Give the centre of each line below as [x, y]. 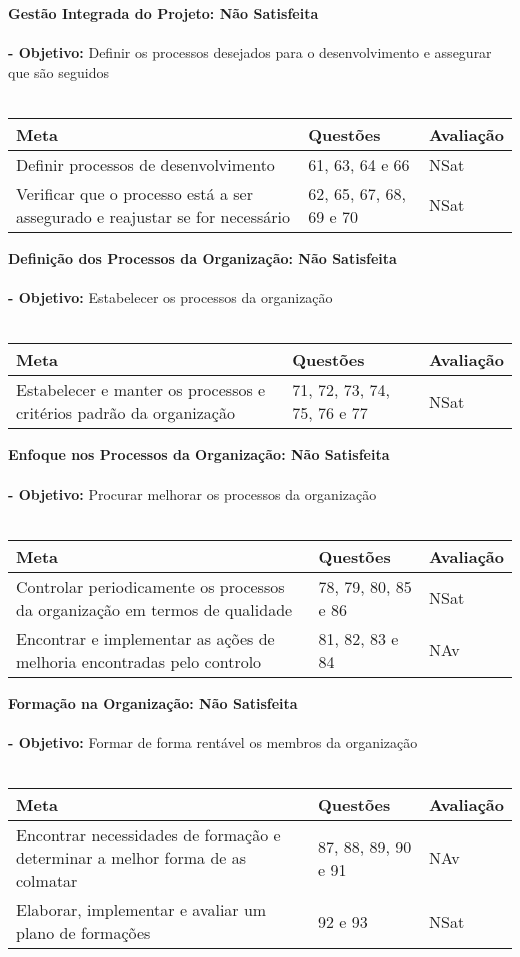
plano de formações [83, 933]
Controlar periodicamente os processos [150, 586]
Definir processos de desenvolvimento [145, 164]
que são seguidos [58, 71]
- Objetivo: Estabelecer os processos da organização [170, 297]
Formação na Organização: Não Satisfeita [153, 702]
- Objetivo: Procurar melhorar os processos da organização [192, 493]
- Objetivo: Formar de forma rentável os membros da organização [213, 741]
